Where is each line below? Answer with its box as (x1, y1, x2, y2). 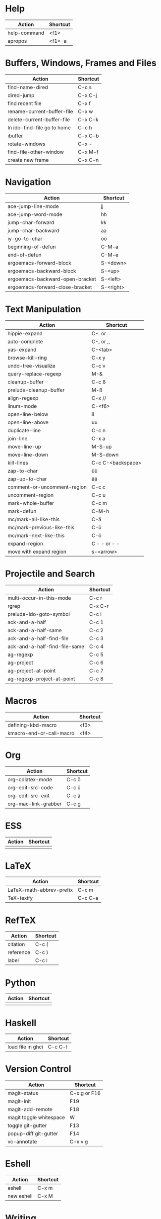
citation (7, 941, 25, 948)
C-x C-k (78, 116, 99, 123)
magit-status (7, 1090, 39, 1097)
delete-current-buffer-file (7, 116, 70, 123)
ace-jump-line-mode (7, 202, 59, 209)
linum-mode (7, 402, 37, 409)
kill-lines (7, 459, 28, 466)
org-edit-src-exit (7, 792, 50, 799)
